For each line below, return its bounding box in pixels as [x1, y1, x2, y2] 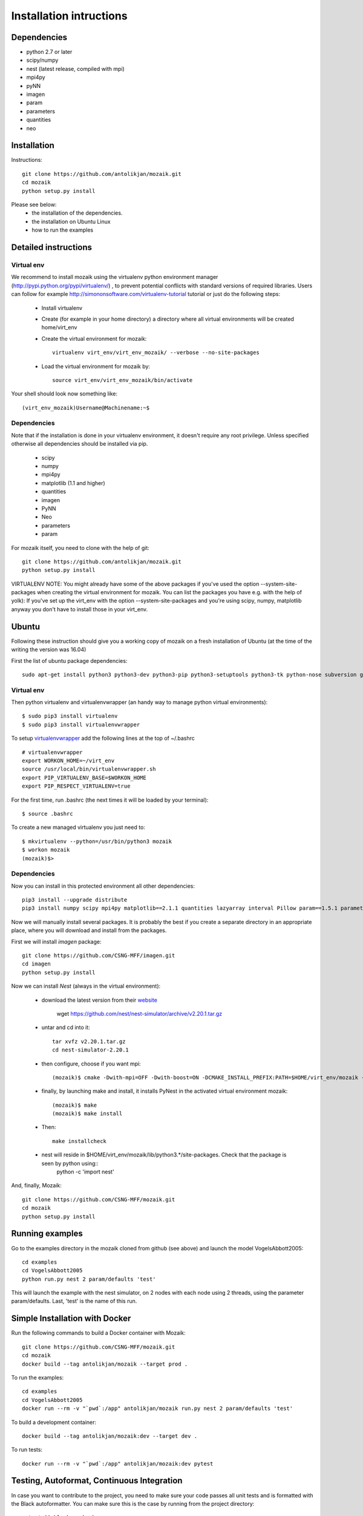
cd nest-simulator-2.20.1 [52, 1047, 129, 1053]
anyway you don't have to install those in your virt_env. [11, 605, 148, 612]
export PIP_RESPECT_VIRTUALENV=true [22, 783, 131, 790]
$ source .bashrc [22, 810, 73, 817]
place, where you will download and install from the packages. [11, 927, 167, 934]
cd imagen [22, 961, 51, 967]
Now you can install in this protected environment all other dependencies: [11, 882, 195, 890]
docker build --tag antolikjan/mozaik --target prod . [22, 1360, 188, 1367]
